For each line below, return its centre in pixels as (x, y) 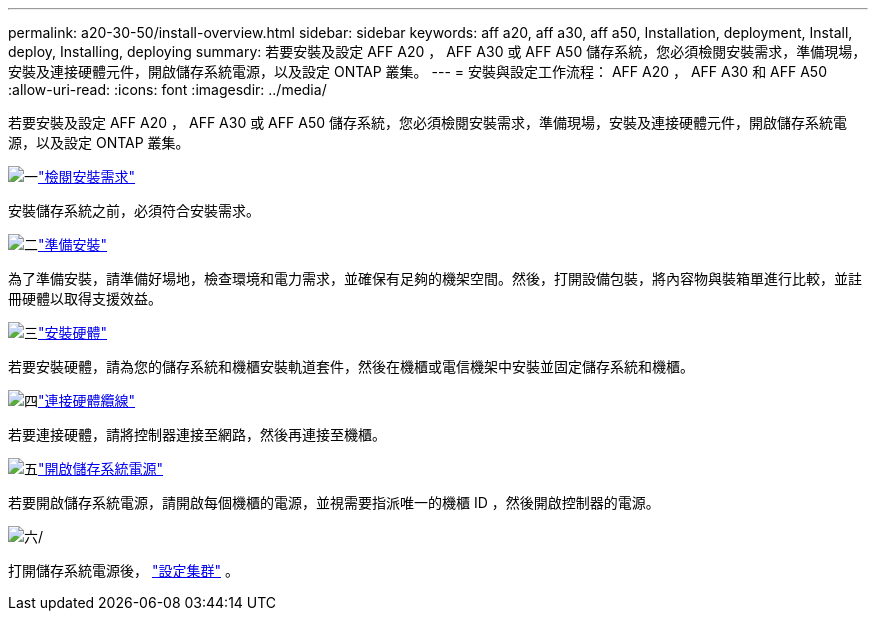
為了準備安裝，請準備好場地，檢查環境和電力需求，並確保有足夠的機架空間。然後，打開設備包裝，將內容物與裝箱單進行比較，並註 (435, 278)
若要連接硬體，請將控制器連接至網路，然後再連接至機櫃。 (197, 434)
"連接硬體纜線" (87, 400)
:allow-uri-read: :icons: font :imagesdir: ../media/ (167, 89)
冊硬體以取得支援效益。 (85, 298)
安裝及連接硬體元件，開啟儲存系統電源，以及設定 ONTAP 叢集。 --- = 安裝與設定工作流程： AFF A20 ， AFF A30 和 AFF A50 (417, 71)
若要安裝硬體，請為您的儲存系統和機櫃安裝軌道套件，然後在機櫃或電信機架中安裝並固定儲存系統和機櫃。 (351, 366)
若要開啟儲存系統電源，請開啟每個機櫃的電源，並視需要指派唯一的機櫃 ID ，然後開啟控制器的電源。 (334, 502)
